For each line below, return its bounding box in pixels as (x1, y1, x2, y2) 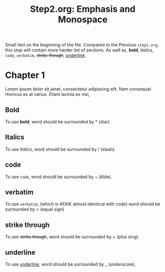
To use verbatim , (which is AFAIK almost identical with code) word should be (5, 201, 161, 207)
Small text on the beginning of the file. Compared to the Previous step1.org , (5, 42, 159, 48)
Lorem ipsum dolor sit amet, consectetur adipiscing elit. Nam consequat (5, 86, 151, 92)
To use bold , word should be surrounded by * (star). (5, 119, 111, 125)
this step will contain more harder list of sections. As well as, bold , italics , (5, 47, 154, 53)
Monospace (58, 14, 108, 25)
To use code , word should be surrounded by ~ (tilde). (5, 174, 112, 180)
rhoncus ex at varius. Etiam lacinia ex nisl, (5, 91, 90, 97)
